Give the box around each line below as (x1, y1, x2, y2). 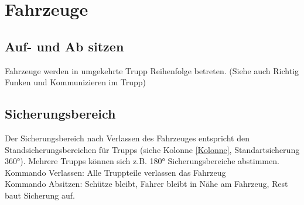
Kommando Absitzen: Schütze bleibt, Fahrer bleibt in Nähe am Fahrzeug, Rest (5, 178, 288, 190)
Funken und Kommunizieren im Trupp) (5, 76, 146, 88)
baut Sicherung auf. (5, 189, 75, 201)
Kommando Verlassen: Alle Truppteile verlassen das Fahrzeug (5, 166, 226, 178)
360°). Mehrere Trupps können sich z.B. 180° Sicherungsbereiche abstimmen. (5, 155, 279, 167)
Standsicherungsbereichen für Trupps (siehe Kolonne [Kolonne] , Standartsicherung (5, 143, 300, 155)
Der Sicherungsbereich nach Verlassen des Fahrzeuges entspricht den (5, 131, 250, 144)
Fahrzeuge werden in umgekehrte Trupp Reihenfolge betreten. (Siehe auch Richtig (5, 64, 299, 77)
